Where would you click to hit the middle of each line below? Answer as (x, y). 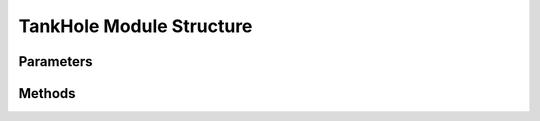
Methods (47, 93)
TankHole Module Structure (135, 26)
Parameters (55, 61)
